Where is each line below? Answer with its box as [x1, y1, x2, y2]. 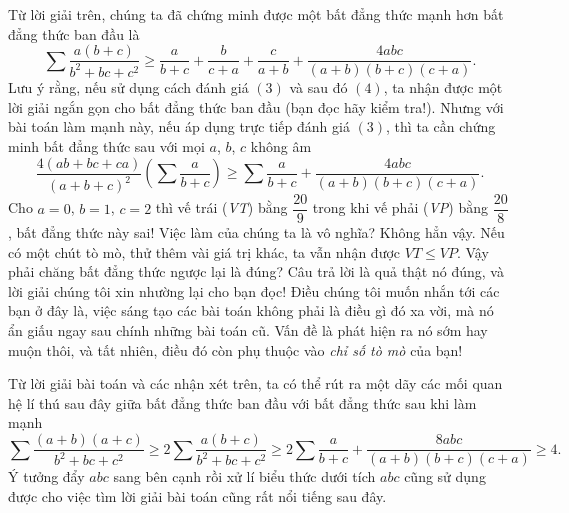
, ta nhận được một [383, 77, 503, 98]
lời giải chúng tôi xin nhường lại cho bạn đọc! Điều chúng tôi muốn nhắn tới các [8, 280, 500, 301]
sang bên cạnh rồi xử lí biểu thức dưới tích [113, 466, 376, 487]
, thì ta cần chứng [386, 116, 496, 137]
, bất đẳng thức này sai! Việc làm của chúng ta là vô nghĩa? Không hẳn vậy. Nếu [8, 222, 505, 243]
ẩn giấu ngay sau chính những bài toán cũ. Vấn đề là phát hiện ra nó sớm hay [8, 320, 488, 341]
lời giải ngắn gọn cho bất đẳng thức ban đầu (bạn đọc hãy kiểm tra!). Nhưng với [8, 96, 504, 117]
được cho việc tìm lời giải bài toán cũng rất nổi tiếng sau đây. [8, 485, 387, 506]
